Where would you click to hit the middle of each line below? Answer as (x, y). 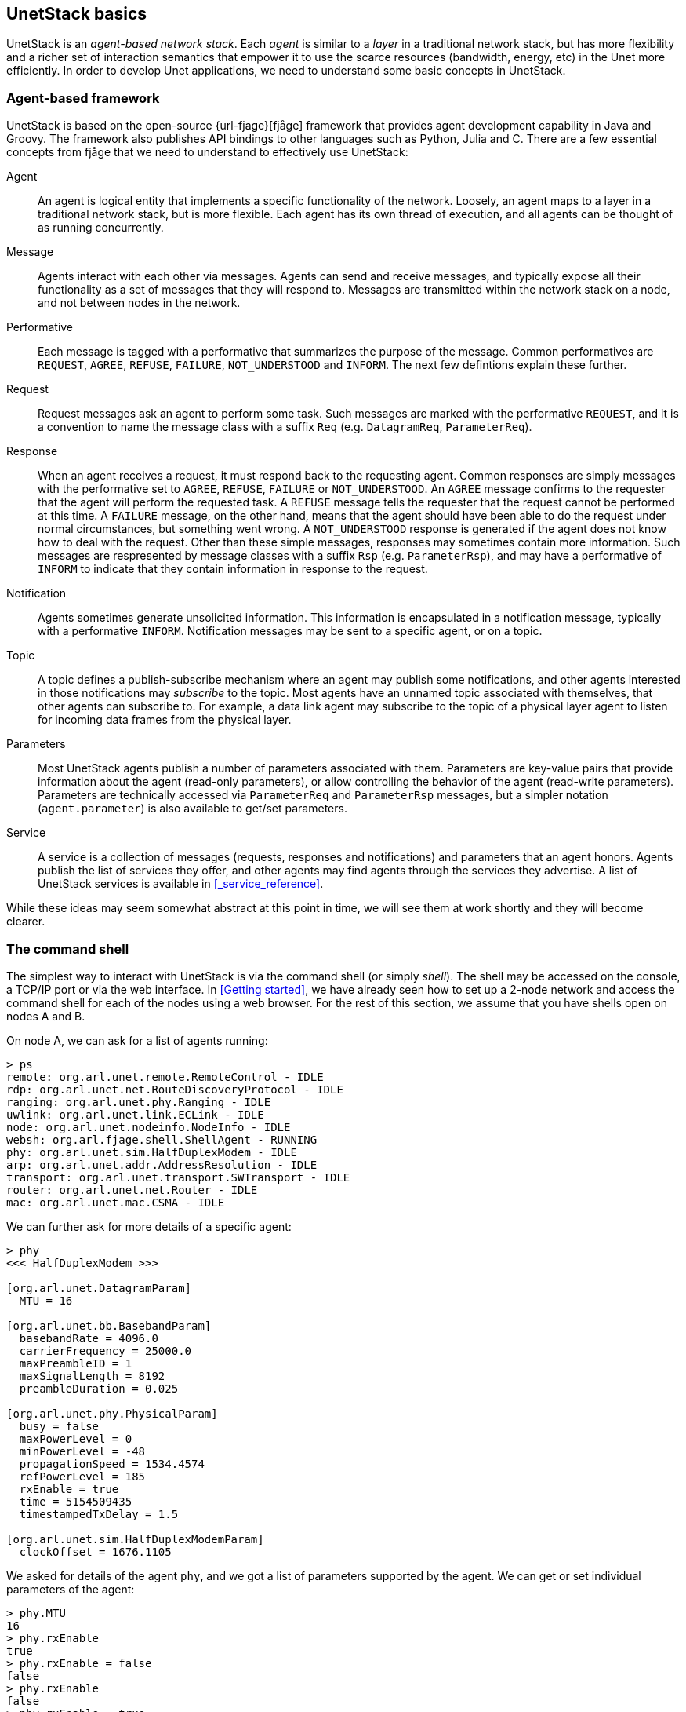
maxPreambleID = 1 (76, 1363)
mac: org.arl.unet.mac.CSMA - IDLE (116, 1202)
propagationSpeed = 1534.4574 (112, 1464)
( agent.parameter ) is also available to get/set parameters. (192, 809)
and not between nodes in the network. (139, 303)
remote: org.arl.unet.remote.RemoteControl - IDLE (165, 1077)
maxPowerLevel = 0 (76, 1438)
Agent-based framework (83, 98)
